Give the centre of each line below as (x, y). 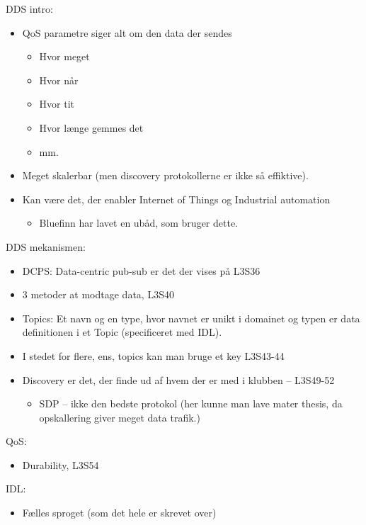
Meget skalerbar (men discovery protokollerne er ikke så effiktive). (165, 175)
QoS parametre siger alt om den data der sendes (127, 32)
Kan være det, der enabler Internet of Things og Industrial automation (176, 199)
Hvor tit (57, 104)
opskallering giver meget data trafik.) (120, 417)
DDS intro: (29, 9)
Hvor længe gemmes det (91, 127)
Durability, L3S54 (61, 464)
